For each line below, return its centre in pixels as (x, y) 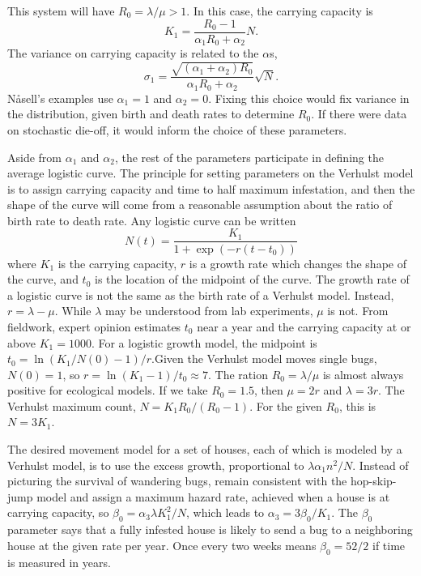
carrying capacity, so (58, 512)
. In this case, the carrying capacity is (280, 11)
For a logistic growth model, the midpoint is (208, 342)
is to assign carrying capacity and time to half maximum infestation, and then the (211, 188)
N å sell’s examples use (60, 98)
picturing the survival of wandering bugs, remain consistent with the (177, 481)
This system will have (61, 11)
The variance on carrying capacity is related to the (133, 53)
